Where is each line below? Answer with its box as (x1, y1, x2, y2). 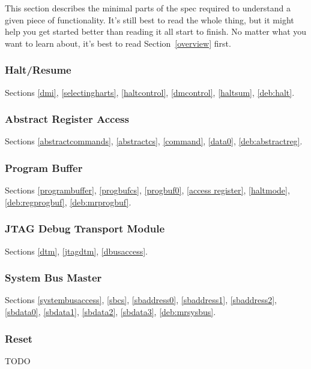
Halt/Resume (5, 62, 71, 77)
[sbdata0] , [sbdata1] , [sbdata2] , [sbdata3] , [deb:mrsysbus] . (5, 306, 216, 318)
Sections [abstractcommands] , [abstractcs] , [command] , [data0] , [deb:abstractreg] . (5, 135, 303, 147)
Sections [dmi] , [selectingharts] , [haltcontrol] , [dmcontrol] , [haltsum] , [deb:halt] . (5, 86, 295, 98)
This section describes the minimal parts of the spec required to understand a (5, 2, 291, 14)
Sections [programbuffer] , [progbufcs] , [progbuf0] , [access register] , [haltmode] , (5, 184, 290, 196)
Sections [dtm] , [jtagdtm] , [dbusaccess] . (5, 244, 148, 257)
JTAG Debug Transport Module (5, 221, 165, 236)
